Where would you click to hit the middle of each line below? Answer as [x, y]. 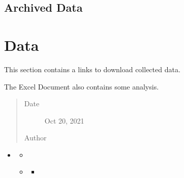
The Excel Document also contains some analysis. [82, 86]
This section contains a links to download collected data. [92, 69]
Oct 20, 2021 [64, 120]
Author [35, 138]
